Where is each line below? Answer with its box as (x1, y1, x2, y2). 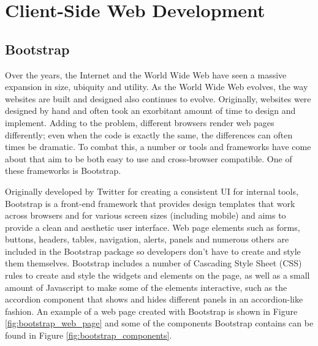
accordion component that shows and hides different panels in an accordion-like (5, 293, 303, 306)
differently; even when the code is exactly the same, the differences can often (5, 128, 293, 141)
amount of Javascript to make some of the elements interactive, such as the (5, 280, 287, 293)
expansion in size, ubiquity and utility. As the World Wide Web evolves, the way (5, 80, 308, 93)
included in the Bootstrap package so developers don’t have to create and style (5, 244, 301, 257)
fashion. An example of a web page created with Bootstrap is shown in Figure (5, 304, 298, 317)
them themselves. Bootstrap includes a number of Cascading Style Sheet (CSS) (5, 257, 302, 269)
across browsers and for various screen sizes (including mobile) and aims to (5, 209, 286, 222)
